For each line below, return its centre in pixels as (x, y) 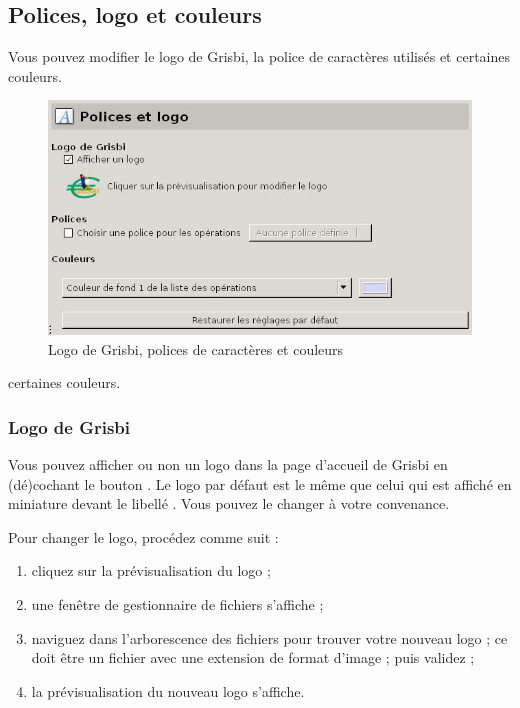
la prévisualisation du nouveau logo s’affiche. (168, 690)
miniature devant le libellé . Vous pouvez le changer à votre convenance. (229, 503)
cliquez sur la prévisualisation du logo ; (151, 570)
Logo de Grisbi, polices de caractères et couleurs (196, 348)
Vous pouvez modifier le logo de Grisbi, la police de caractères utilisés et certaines (259, 56)
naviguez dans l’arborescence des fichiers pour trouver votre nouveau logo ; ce (269, 637)
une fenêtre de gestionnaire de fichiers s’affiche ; (177, 604)
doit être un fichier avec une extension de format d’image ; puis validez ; (253, 657)
